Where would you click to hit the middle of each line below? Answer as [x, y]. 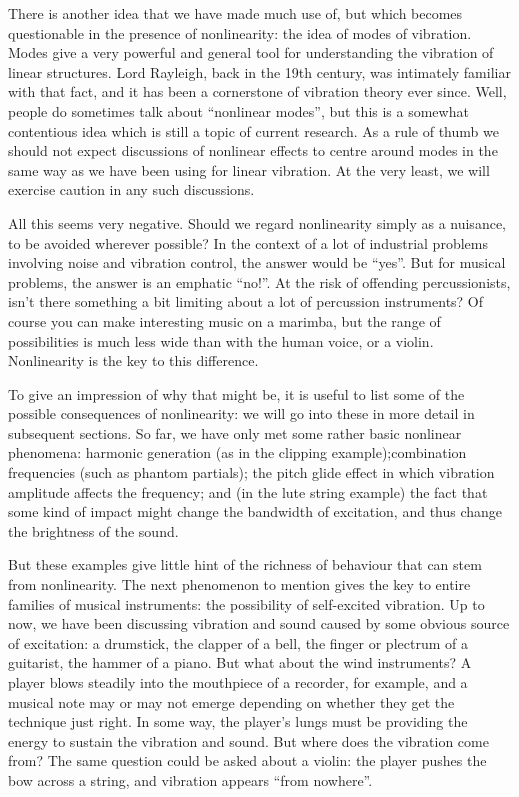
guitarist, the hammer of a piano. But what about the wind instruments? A [240, 662]
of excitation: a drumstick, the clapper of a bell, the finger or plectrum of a [238, 642]
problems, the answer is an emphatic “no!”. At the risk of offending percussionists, [259, 281]
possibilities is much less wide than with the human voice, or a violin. [221, 340]
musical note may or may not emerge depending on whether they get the [231, 701]
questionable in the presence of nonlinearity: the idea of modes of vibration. [240, 32]
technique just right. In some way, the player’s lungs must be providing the [238, 721]
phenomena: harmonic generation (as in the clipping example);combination [237, 452]
